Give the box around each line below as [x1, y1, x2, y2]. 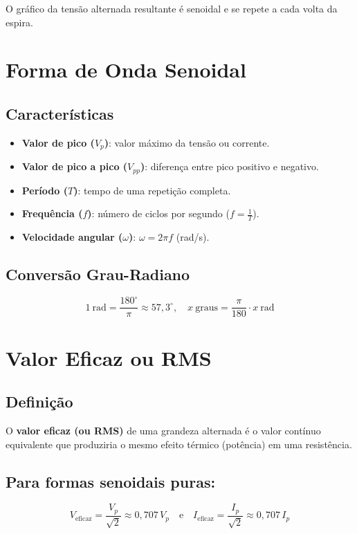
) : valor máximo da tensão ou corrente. [104, 135, 270, 149]
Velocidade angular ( [21, 230, 123, 244]
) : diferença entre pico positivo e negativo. [140, 159, 319, 174]
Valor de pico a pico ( [21, 159, 128, 174]
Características [6, 102, 114, 124]
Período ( [21, 183, 68, 197]
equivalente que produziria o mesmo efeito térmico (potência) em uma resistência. [6, 436, 352, 451]
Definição [6, 391, 73, 412]
